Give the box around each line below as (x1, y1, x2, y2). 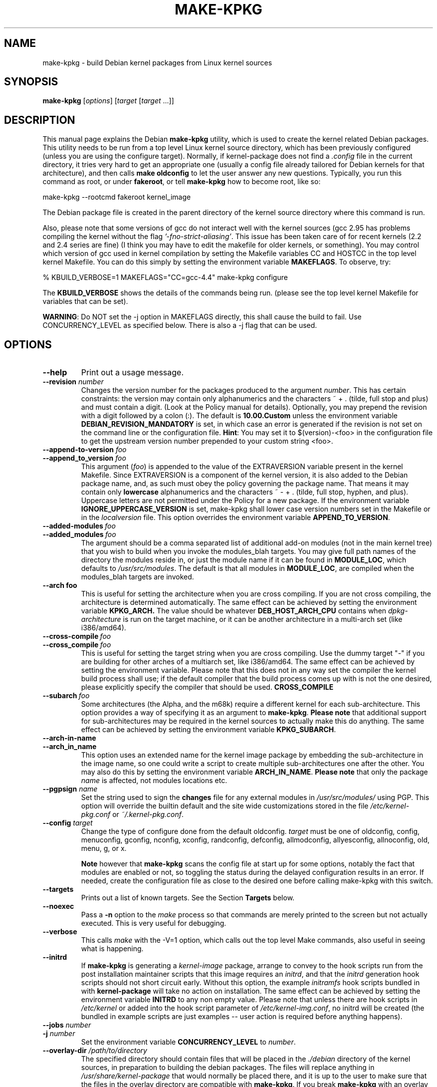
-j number (42, 1029, 75, 1038)
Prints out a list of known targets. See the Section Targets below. (81, 893, 295, 902)
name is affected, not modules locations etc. (81, 776, 227, 785)
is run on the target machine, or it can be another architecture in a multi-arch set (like (123, 615, 403, 624)
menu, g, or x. (81, 844, 127, 853)
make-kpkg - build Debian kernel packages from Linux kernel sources (42, 58, 272, 67)
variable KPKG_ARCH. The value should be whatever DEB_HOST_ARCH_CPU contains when (81, 606, 387, 615)
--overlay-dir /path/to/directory (42, 1046, 147, 1055)
